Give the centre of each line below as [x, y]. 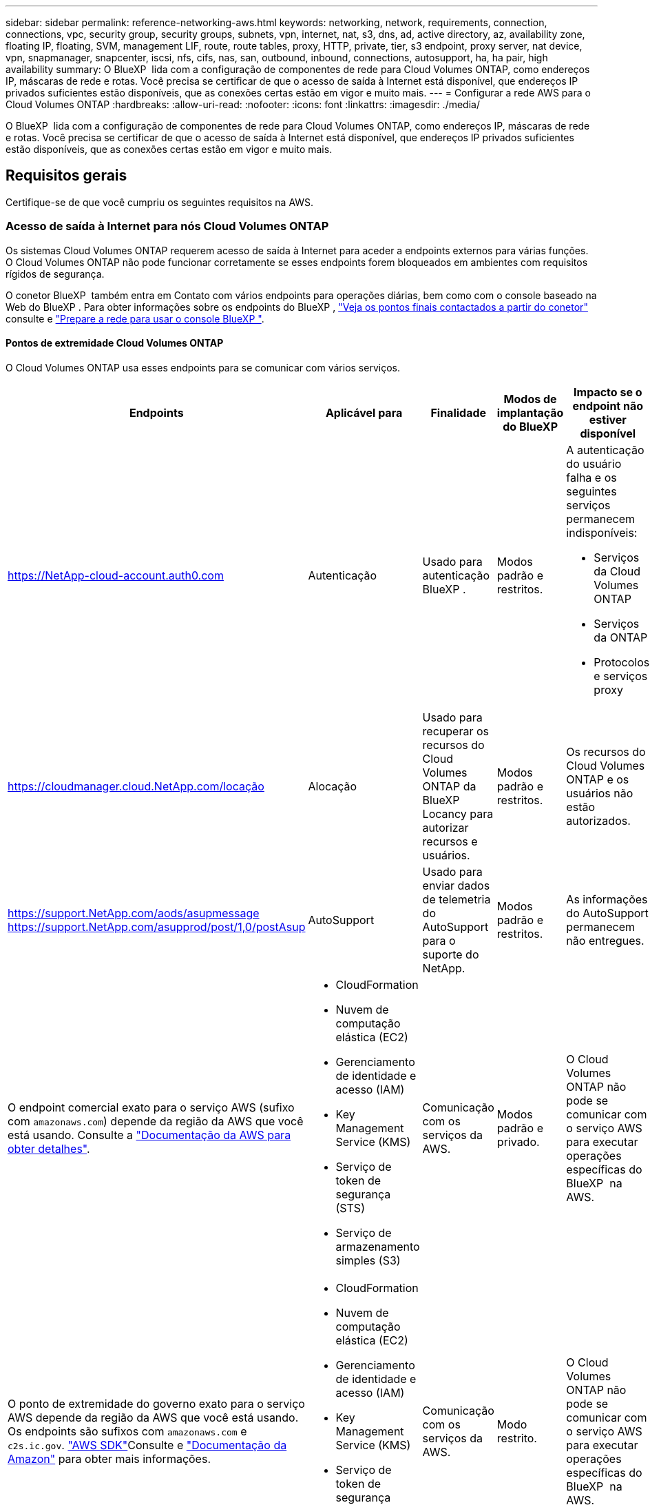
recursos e [450, 841]
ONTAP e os [598, 779]
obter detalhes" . [49, 1148]
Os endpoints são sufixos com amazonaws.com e [127, 1431]
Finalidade [459, 412]
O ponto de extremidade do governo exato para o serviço [156, 1403]
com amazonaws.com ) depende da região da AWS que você [156, 1121]
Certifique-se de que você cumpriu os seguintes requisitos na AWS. [160, 202]
